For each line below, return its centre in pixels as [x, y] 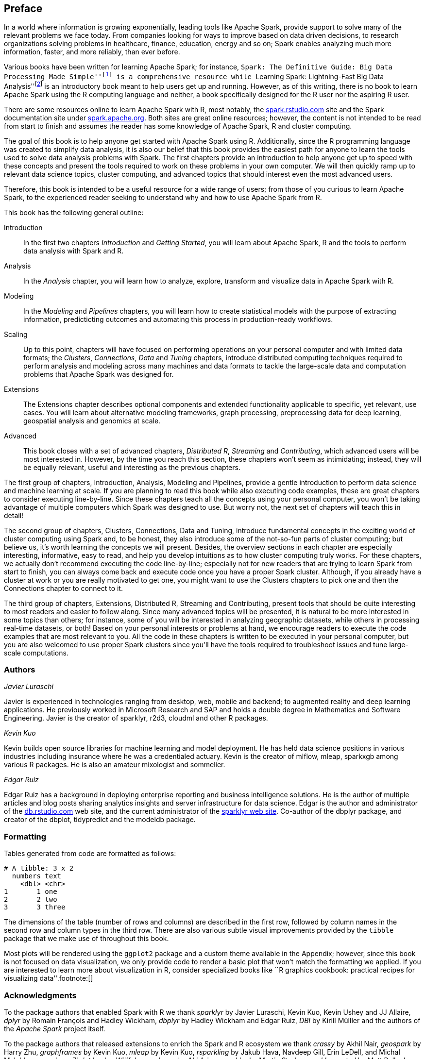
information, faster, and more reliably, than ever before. [92, 52]
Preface [23, 8]
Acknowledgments [40, 995]
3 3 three [35, 907]
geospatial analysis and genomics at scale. [92, 420]
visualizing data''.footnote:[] [49, 978]
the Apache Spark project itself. [55, 1028]
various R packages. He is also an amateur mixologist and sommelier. [115, 765]
